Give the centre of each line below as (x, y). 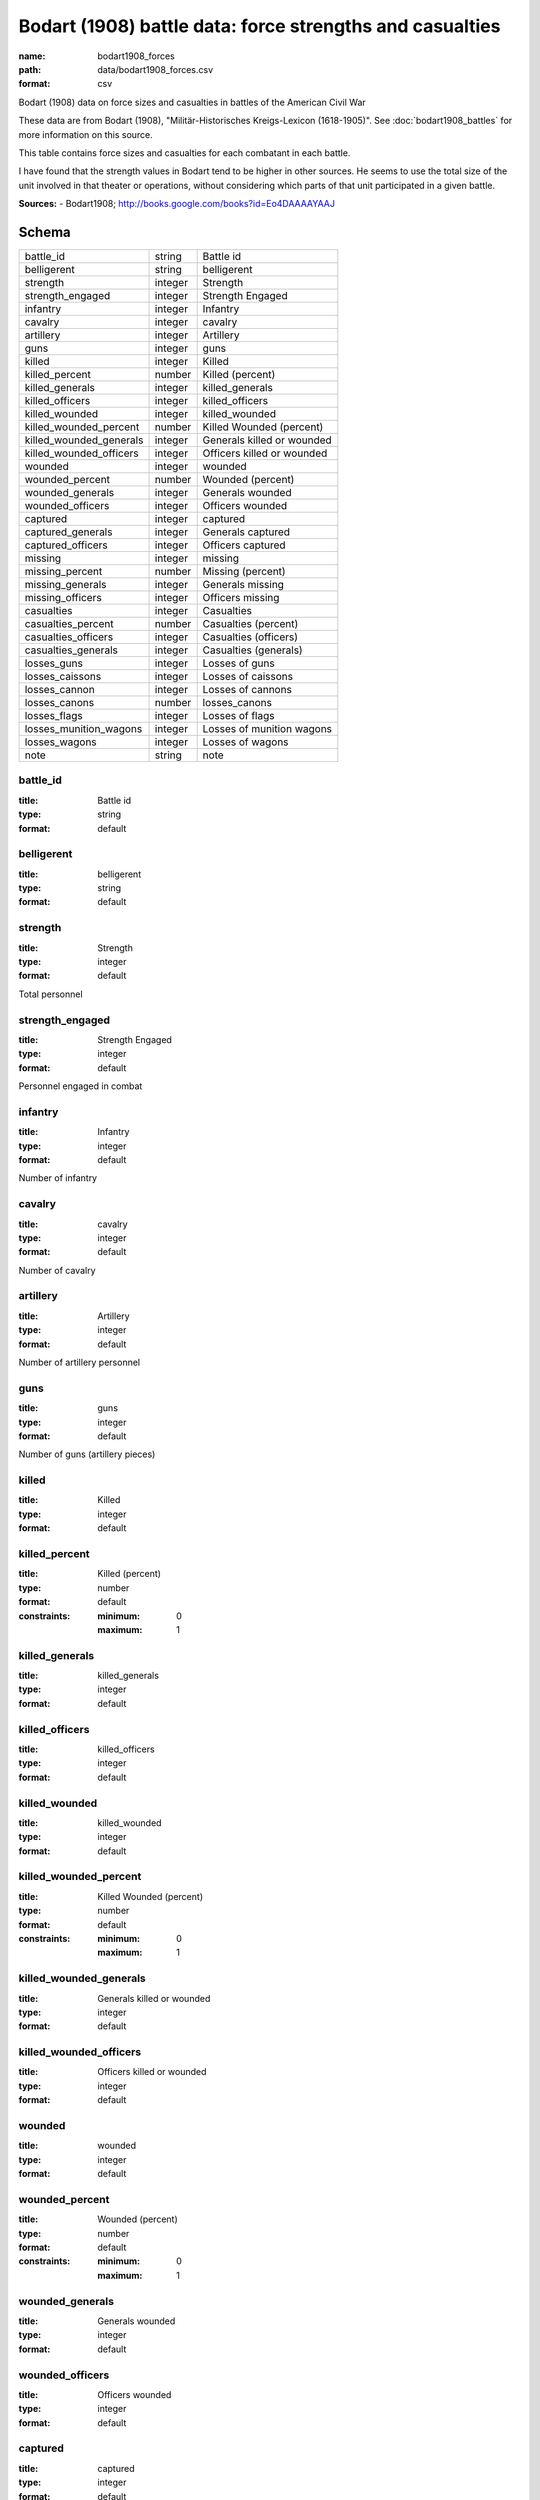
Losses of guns (238, 663)
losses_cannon (59, 689)
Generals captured (246, 532)
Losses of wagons (245, 742)
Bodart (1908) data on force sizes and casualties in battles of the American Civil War (192, 102)
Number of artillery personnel (79, 1362)
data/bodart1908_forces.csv (155, 69)
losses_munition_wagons (83, 728)
